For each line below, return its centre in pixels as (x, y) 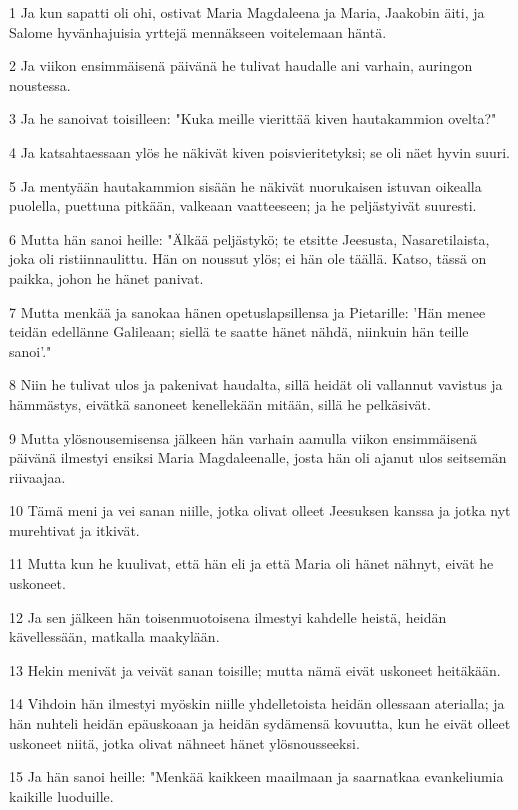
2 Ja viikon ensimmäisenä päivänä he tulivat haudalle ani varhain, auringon (241, 65)
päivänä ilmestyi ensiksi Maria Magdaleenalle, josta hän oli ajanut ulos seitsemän (258, 457)
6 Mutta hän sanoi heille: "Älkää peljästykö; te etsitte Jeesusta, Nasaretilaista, (249, 238)
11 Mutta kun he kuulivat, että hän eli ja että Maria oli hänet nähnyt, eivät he (251, 563)
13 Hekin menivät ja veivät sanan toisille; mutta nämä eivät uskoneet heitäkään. (255, 669)
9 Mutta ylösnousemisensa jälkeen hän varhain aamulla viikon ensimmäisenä (243, 437)
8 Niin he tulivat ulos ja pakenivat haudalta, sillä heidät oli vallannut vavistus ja (256, 384)
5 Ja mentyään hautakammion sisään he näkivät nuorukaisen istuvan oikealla (245, 185)
